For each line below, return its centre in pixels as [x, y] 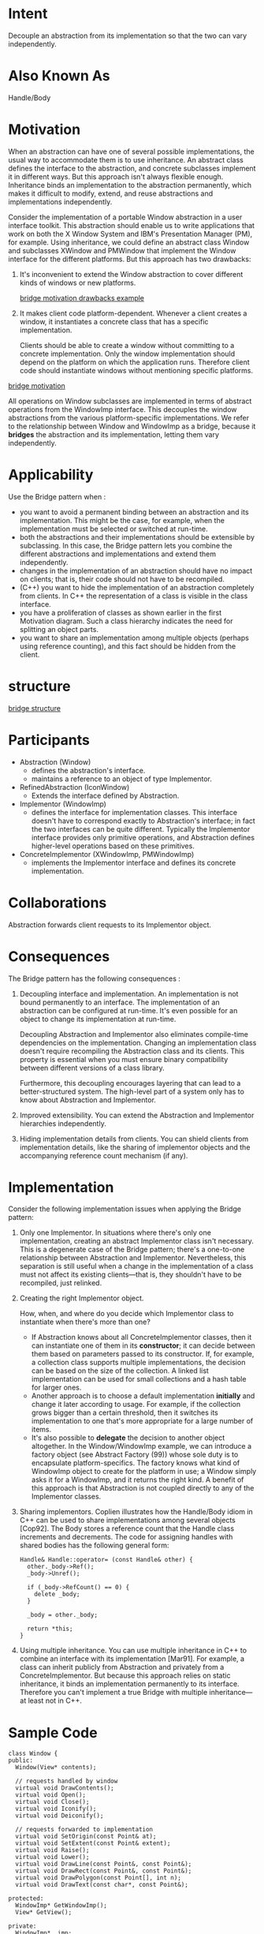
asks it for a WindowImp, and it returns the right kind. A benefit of [138, 1479]
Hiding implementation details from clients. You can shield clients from [134, 1139]
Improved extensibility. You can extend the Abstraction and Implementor [137, 1115]
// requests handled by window [67, 1781]
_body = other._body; [63, 1615]
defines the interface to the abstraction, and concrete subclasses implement [132, 168]
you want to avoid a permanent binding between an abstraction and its [134, 512]
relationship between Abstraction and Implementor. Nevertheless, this [133, 1258]
